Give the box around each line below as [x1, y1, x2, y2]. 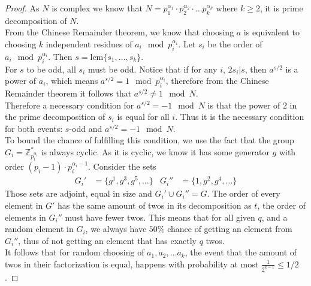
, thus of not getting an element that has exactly [18, 234, 197, 246]
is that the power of [207, 98, 280, 111]
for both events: [5, 122, 63, 134]
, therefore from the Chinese [165, 74, 269, 87]
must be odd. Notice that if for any [87, 62, 218, 75]
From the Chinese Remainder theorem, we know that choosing [5, 26, 234, 38]
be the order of [207, 37, 262, 50]
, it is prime [260, 2, 303, 14]
